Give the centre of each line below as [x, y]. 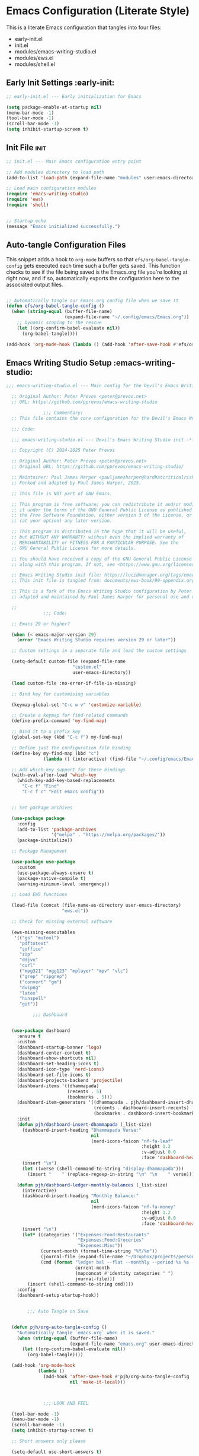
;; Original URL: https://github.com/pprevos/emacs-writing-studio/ [98, 467]
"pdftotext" [34, 943]
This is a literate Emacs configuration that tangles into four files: [84, 27]
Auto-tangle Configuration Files [66, 245]
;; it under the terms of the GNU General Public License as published [102, 510]
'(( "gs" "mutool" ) [37, 938]
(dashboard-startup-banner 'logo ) [59, 1047]
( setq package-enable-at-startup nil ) [54, 107]
